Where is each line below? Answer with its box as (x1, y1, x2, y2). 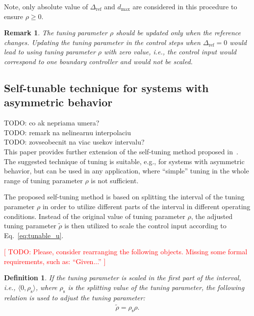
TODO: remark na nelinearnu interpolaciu (4, 127, 131, 137)
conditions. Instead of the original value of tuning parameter (4, 211, 185, 221)
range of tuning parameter (4, 175, 83, 185)
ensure (4, 11, 24, 21)
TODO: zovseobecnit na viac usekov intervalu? (4, 137, 145, 147)
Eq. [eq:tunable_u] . (4, 230, 64, 240)
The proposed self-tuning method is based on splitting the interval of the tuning (4, 192, 245, 202)
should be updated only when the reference (116, 27, 241, 38)
